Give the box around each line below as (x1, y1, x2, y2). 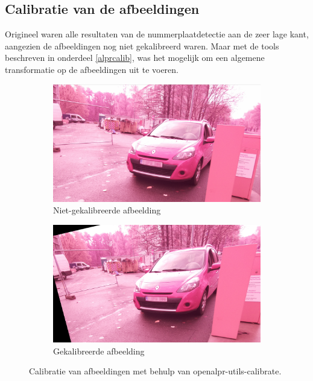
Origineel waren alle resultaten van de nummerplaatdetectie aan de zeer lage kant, (5, 28, 309, 40)
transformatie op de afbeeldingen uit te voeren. (5, 63, 179, 75)
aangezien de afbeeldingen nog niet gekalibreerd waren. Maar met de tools (5, 39, 279, 52)
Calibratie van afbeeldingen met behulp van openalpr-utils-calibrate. (29, 365, 282, 377)
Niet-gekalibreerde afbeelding (53, 204, 161, 216)
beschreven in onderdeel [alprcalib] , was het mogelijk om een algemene (5, 51, 265, 64)
